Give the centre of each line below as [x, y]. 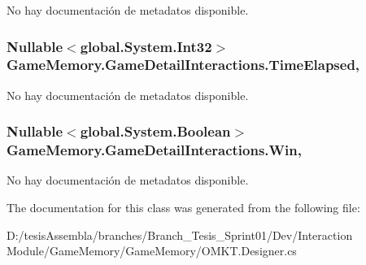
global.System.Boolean [155, 131]
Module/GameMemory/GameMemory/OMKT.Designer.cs [152, 251]
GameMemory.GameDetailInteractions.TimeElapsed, [183, 65]
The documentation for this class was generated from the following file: [183, 208]
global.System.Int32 [146, 46]
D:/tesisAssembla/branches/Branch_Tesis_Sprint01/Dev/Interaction [180, 235]
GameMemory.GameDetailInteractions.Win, [154, 150]
